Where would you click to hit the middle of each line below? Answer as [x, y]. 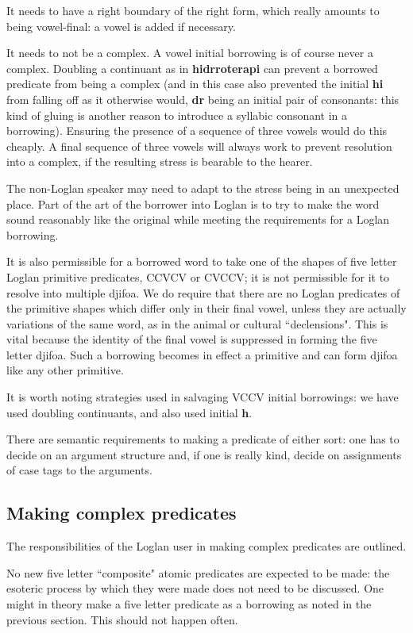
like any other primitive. [65, 370]
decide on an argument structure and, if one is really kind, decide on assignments [204, 454]
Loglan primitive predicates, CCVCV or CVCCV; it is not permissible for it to [198, 276]
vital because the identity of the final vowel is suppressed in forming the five [192, 339]
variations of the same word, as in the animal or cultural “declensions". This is [197, 323]
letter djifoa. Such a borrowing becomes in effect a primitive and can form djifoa [202, 354]
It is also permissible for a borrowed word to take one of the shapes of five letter [202, 261]
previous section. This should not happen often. [122, 619]
